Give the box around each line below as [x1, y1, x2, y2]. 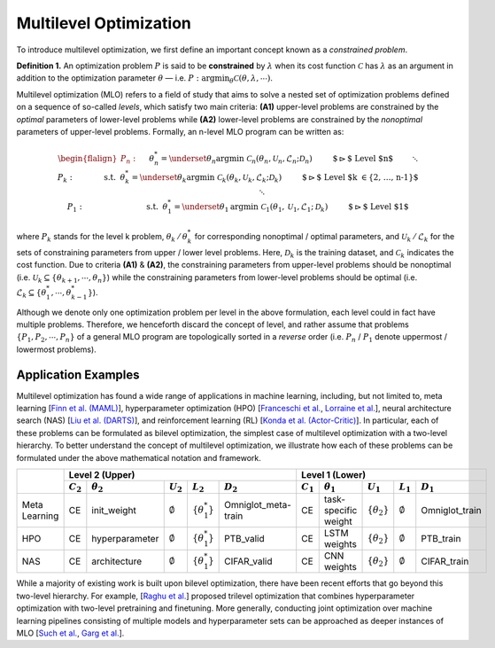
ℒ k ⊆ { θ [16, 287, 47, 300]
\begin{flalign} [58, 153, 118, 163]
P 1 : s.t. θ [66, 201, 168, 214]
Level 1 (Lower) [301, 469, 367, 481]
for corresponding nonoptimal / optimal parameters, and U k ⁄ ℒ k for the [194, 231, 455, 244]
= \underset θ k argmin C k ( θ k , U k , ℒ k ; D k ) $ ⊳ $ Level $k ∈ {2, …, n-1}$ [131, 172, 419, 184]
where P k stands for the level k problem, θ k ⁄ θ [16, 231, 188, 244]
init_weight [91, 504, 136, 517]
